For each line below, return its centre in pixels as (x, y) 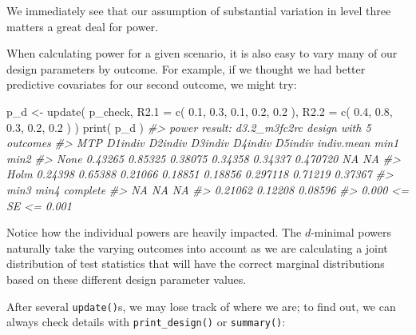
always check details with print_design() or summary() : (146, 322)
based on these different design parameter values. (127, 279)
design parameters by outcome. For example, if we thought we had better (186, 68)
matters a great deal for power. (82, 26)
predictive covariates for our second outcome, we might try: (152, 84)
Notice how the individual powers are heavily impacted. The (154, 232)
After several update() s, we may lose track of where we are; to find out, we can (201, 306)
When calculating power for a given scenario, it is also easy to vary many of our (202, 53)
